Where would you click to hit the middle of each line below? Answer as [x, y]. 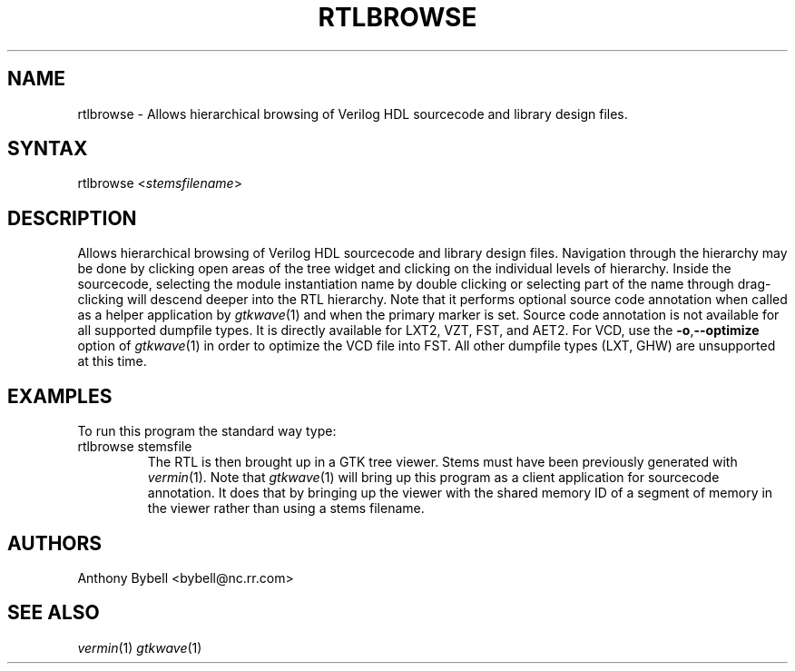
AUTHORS [55, 543]
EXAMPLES [60, 396]
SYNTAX [48, 149]
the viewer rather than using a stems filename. [286, 508]
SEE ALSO [54, 613]
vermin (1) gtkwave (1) [140, 647]
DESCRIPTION [72, 218]
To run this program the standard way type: [207, 431]
